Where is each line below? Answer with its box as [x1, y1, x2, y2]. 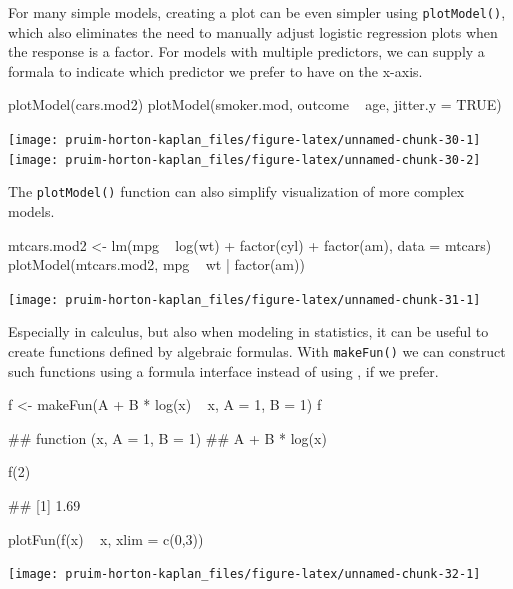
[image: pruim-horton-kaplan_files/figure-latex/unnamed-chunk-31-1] [8, 292, 481, 307]
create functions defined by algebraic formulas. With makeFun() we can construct [8, 341, 506, 362]
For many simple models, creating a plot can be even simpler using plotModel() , [8, 2, 506, 22]
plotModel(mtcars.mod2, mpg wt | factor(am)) [8, 254, 305, 275]
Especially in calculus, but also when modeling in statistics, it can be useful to [8, 321, 489, 342]
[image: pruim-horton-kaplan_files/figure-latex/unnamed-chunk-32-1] [8, 567, 481, 582]
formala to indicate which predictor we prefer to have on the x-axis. [8, 60, 423, 81]
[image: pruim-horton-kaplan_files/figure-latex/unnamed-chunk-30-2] [8, 152, 481, 167]
